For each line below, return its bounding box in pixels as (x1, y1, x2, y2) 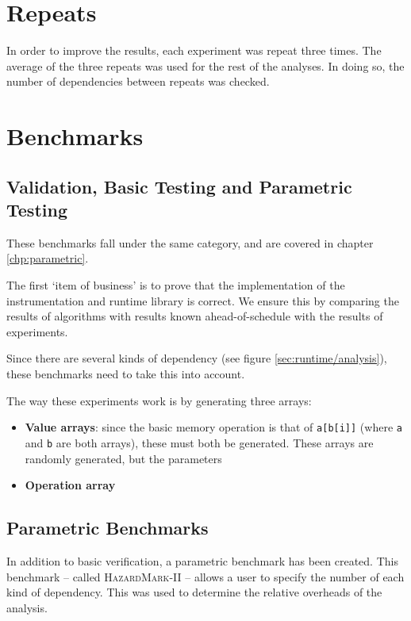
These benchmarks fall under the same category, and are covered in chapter (6, 234, 374, 251)
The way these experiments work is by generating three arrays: (6, 392, 312, 408)
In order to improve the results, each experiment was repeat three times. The (6, 42, 382, 59)
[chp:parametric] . (6, 250, 89, 266)
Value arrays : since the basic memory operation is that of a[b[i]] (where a (25, 419, 402, 435)
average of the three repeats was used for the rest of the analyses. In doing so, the (6, 57, 405, 74)
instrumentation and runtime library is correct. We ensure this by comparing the (6, 292, 399, 309)
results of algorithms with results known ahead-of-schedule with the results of (6, 308, 383, 324)
